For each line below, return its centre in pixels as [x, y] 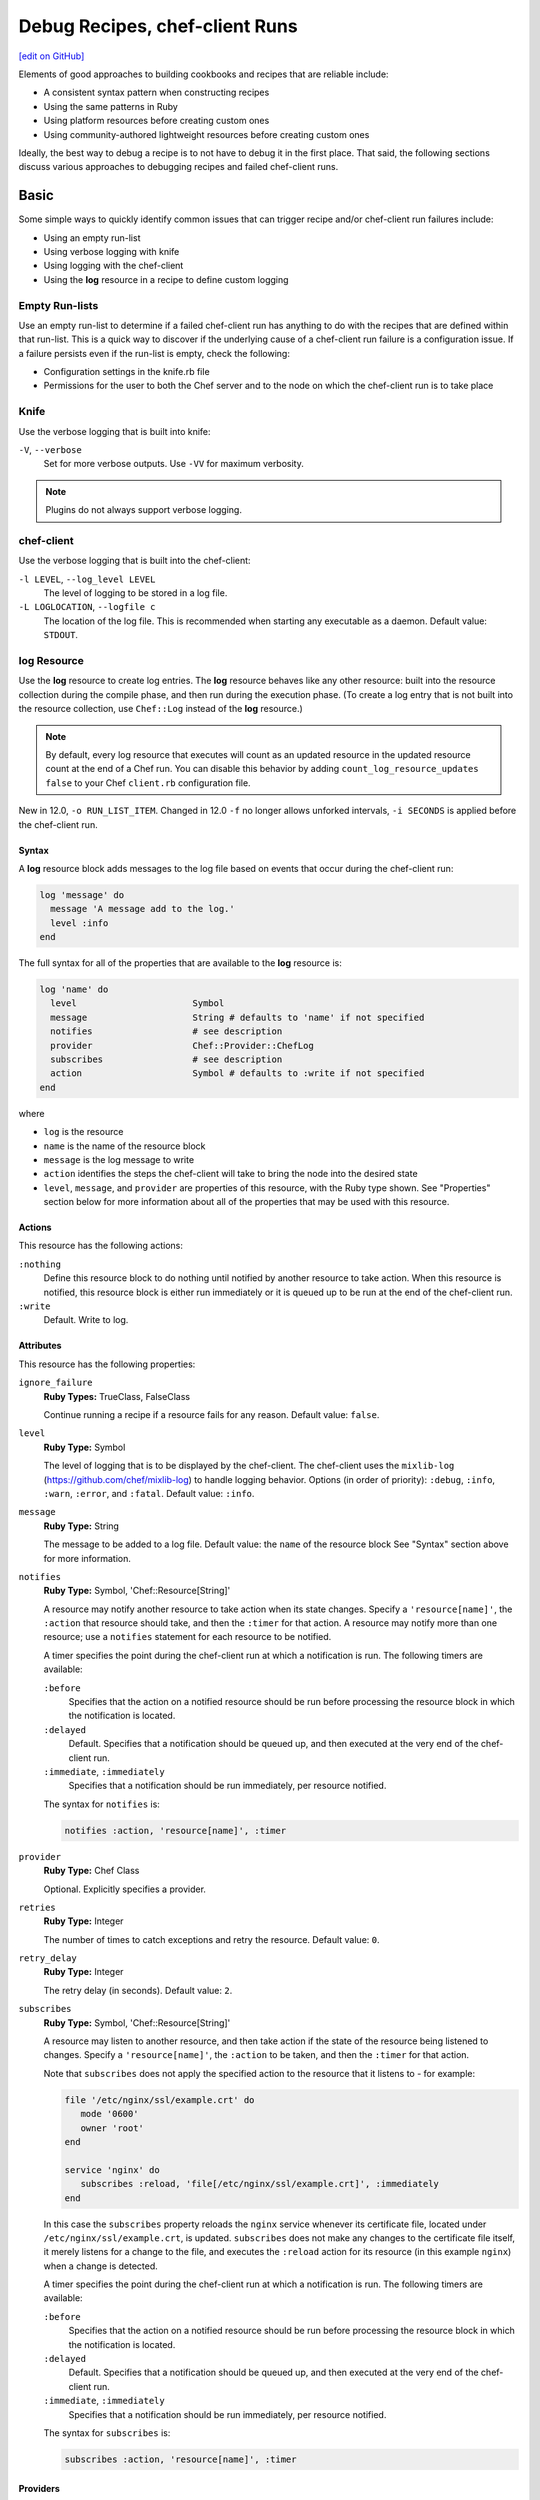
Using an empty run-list [92, 237]
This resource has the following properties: [107, 1364]
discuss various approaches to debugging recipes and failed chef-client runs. [178, 167]
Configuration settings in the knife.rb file [126, 372]
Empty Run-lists [58, 305]
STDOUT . [61, 635]
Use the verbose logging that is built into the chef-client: [134, 561]
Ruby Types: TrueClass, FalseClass [116, 1396]
